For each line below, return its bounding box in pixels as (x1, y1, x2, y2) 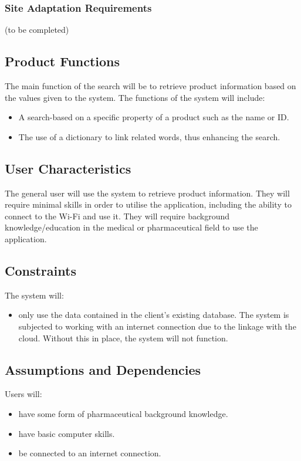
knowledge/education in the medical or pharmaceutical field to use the (5, 221, 258, 233)
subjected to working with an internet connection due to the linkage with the (18, 320, 296, 332)
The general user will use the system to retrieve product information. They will (5, 187, 290, 199)
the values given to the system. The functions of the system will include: (5, 91, 265, 103)
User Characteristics (5, 159, 131, 177)
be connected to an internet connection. (18, 447, 161, 459)
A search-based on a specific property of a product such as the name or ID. (18, 111, 289, 123)
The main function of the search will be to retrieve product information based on (5, 80, 296, 92)
